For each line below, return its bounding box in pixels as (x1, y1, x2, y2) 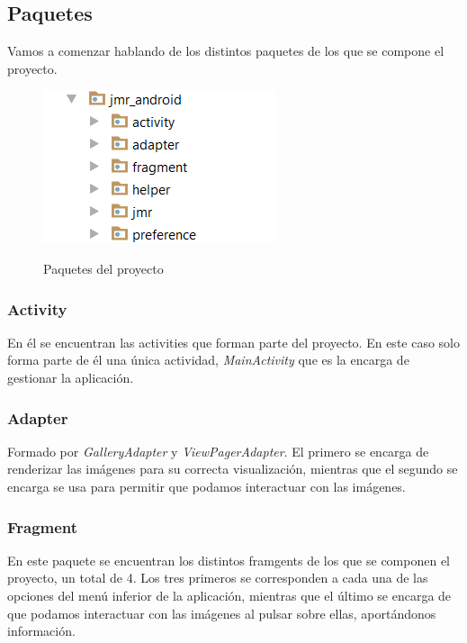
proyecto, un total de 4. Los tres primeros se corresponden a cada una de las (7, 568, 428, 587)
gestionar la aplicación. (7, 367, 134, 386)
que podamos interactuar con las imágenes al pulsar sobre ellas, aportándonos (7, 603, 436, 622)
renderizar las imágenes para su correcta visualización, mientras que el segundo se (7, 459, 458, 478)
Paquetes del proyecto (43, 258, 164, 277)
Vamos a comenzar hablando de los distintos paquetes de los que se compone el (7, 41, 445, 60)
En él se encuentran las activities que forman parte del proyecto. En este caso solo (7, 332, 461, 351)
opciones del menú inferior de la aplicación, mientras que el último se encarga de (7, 585, 452, 604)
